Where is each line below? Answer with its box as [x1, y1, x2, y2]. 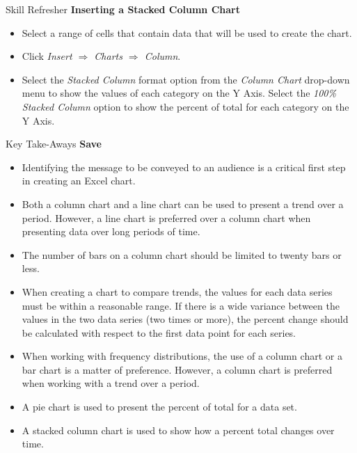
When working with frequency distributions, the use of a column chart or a [22, 349, 342, 363]
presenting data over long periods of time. [22, 224, 200, 239]
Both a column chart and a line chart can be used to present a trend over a [22, 196, 344, 211]
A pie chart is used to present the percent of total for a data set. [22, 399, 297, 414]
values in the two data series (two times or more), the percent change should [22, 312, 349, 326]
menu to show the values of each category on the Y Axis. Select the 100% [22, 86, 336, 100]
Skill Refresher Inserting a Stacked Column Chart [6, 2, 240, 16]
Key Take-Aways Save [6, 136, 102, 151]
